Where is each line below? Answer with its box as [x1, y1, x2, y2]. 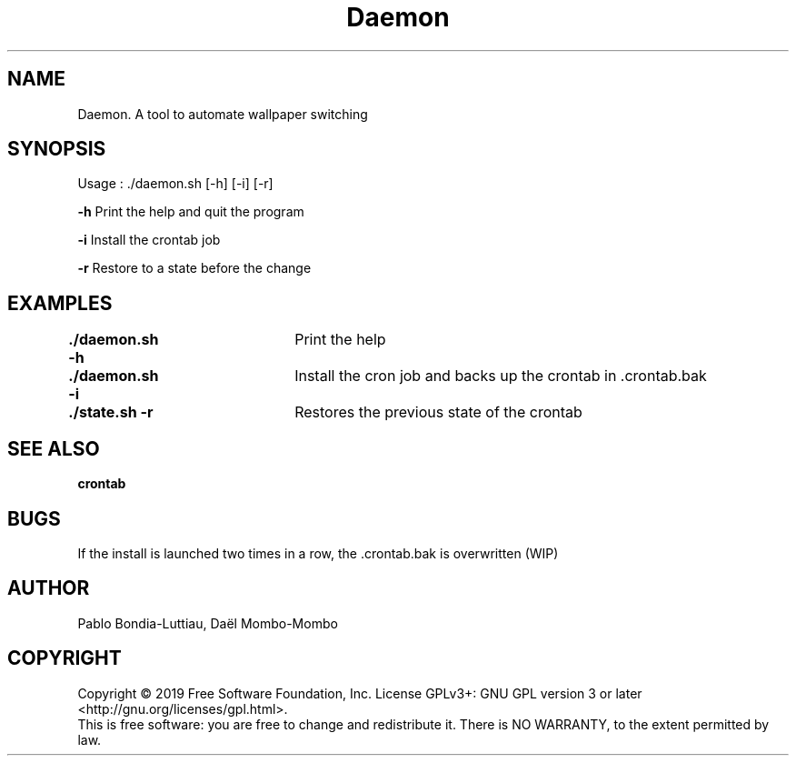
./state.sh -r [68, 403, 154, 422]
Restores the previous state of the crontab [294, 403, 582, 422]
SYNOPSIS [7, 137, 106, 161]
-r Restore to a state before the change [77, 260, 312, 276]
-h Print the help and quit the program [77, 204, 304, 220]
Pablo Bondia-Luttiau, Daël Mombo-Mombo [77, 615, 338, 631]
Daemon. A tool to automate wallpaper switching [77, 105, 368, 122]
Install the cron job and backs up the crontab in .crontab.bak [294, 366, 707, 386]
